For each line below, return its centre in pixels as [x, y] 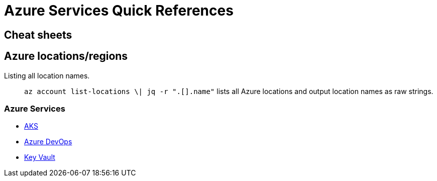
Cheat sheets [38, 35]
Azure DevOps [48, 142]
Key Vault [40, 157]
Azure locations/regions [66, 56]
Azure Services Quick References [119, 11]
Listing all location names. [47, 75]
